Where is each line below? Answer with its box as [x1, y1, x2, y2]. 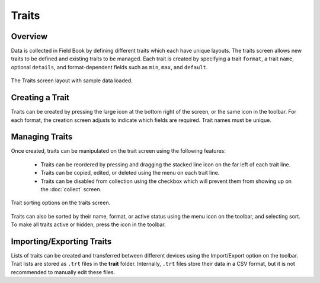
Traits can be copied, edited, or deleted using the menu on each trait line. [40, 169, 220, 176]
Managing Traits [11, 132, 73, 142]
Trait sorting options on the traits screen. [11, 199, 111, 207]
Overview [11, 31, 48, 41]
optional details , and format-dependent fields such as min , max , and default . [11, 63, 208, 70]
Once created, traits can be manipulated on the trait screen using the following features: [11, 147, 226, 155]
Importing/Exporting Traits [11, 236, 112, 246]
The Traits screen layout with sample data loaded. [11, 77, 133, 84]
